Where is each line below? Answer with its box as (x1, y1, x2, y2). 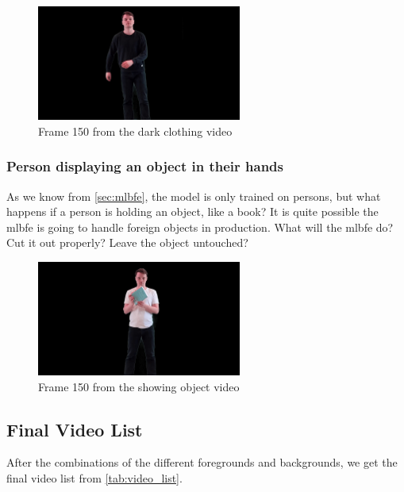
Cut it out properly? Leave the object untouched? (6, 234, 248, 251)
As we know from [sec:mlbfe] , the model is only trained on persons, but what (6, 187, 381, 204)
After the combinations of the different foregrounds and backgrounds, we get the (6, 454, 398, 471)
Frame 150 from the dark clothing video (38, 122, 233, 139)
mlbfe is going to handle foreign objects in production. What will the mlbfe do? (6, 218, 394, 235)
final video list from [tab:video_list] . (6, 469, 183, 486)
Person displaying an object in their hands (6, 156, 283, 176)
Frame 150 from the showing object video (38, 378, 240, 394)
